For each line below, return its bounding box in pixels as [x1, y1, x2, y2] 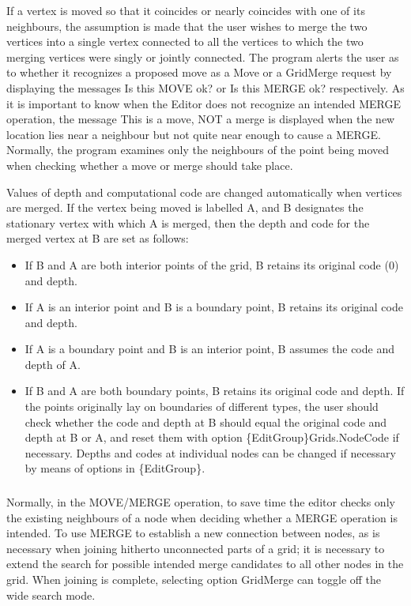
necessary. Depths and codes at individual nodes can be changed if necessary [25, 444, 396, 461]
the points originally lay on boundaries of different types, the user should [25, 398, 379, 415]
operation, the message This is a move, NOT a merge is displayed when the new [6, 111, 395, 127]
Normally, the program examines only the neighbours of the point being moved [6, 141, 390, 158]
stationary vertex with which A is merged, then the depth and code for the [6, 214, 370, 231]
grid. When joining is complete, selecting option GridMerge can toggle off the [6, 570, 382, 587]
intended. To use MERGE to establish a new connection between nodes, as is [6, 525, 380, 541]
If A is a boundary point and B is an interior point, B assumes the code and [25, 341, 394, 357]
